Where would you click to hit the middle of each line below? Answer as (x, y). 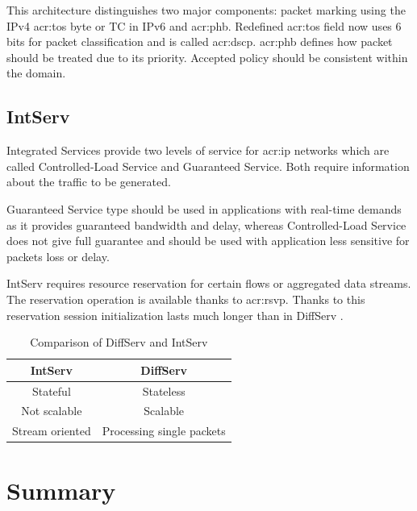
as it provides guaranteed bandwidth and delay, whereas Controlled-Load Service (206, 224)
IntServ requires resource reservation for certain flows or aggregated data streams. (209, 283)
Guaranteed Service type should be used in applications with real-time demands (204, 208)
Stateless (164, 391)
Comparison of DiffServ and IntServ (119, 342)
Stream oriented (52, 431)
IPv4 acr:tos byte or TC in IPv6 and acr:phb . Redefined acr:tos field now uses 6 (204, 25)
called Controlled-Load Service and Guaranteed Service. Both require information (208, 166)
